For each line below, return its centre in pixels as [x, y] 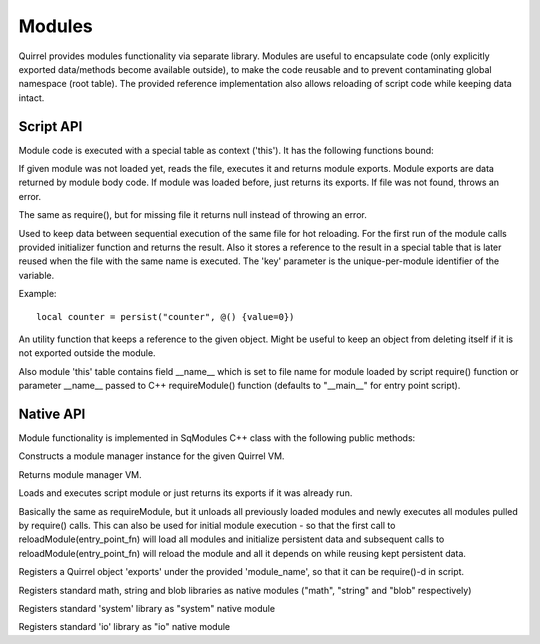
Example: [37, 294]
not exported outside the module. [87, 353]
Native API [52, 413]
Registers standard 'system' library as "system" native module [146, 608]
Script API [50, 126]
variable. [36, 275]
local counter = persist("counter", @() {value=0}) [165, 316]
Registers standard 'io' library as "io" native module [124, 627]
